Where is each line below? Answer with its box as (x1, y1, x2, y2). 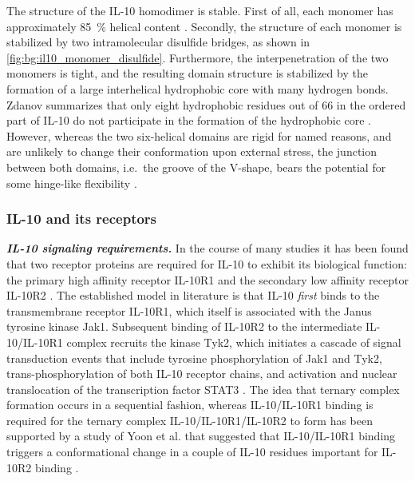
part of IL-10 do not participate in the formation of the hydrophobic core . (6, 112, 372, 129)
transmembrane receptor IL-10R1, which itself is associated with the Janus (6, 302, 372, 319)
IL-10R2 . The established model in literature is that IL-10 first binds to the (6, 287, 380, 304)
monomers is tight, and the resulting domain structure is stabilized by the (6, 65, 368, 81)
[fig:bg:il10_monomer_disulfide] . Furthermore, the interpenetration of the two (6, 49, 389, 66)
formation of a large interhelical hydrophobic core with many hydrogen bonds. (6, 80, 389, 97)
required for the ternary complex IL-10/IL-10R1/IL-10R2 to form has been (6, 411, 373, 428)
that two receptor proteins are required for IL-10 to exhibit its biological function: (6, 255, 407, 272)
